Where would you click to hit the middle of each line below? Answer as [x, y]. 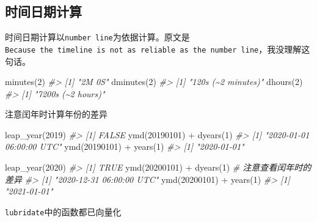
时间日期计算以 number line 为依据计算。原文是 [97, 37]
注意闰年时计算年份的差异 [56, 114]
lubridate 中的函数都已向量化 [63, 211]
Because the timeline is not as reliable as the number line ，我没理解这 [158, 49]
